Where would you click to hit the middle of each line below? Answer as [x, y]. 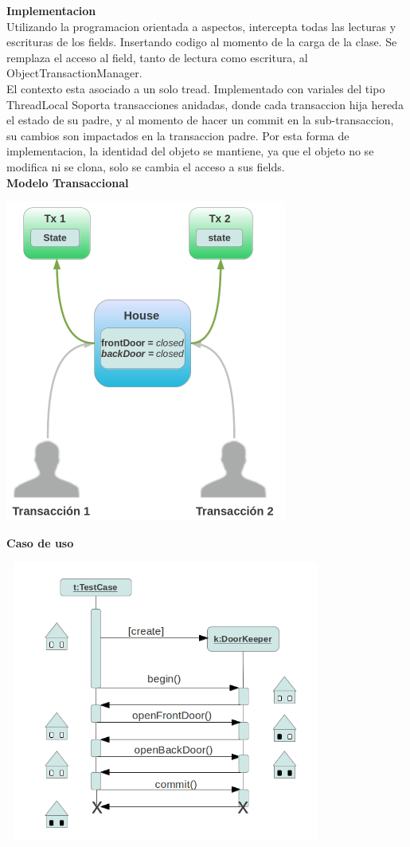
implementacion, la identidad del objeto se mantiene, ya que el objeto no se [190, 151]
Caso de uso [40, 542]
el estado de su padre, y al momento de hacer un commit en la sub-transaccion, [200, 120]
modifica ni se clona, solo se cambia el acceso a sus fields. [146, 166]
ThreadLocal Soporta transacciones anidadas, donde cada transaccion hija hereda [205, 104]
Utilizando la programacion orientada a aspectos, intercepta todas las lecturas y [201, 26]
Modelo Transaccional [68, 182]
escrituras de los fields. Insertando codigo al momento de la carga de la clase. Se [202, 42]
